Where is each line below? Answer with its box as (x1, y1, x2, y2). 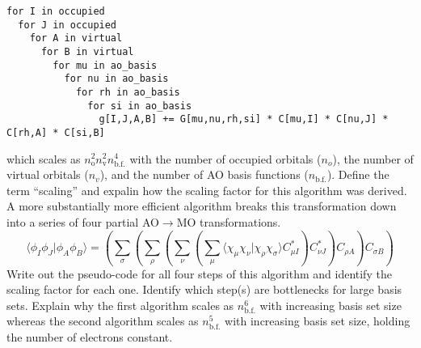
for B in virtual (40, 45, 134, 57)
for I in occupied (6, 6, 105, 17)
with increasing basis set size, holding (225, 312, 410, 329)
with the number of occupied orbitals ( (129, 150, 322, 167)
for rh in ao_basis (75, 86, 180, 98)
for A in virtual (29, 32, 123, 45)
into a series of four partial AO (6, 213, 159, 230)
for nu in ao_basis (64, 73, 169, 85)
